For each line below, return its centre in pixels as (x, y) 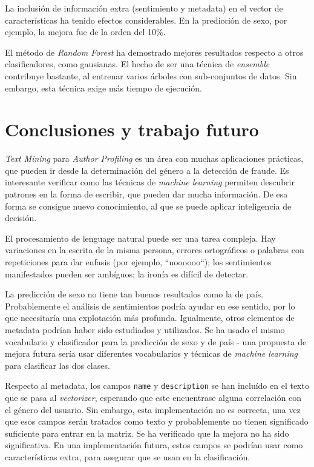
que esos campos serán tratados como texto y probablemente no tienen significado (157, 421)
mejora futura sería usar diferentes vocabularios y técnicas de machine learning (152, 353)
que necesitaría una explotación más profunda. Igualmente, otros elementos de (150, 318)
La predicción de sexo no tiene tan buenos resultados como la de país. (134, 294)
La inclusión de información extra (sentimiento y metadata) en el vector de (144, 8)
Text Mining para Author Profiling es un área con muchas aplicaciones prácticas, (154, 158)
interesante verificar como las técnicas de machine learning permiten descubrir (150, 182)
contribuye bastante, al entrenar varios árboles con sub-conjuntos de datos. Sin (151, 75)
